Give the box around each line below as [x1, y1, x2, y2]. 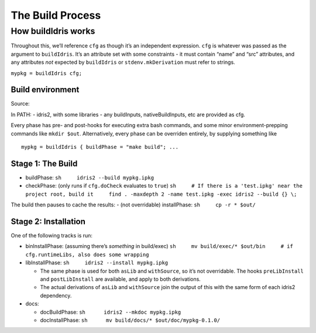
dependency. [40, 292, 72, 299]
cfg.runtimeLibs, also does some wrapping [25, 251, 149, 258]
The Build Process [11, 9, 101, 22]
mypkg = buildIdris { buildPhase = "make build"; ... [21, 144, 178, 151]
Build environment [11, 85, 80, 95]
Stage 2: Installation [11, 216, 86, 226]
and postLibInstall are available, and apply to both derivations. [40, 276, 201, 283]
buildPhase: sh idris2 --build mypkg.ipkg [25, 174, 154, 181]
